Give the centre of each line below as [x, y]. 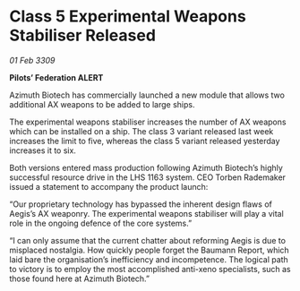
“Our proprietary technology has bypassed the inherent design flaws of [141, 204]
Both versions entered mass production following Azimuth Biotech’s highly [146, 167]
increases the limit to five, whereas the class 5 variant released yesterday [145, 141]
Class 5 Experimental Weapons [128, 17]
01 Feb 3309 [32, 60]
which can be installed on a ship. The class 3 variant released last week [141, 131]
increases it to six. [43, 150]
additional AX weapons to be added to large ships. [102, 104]
